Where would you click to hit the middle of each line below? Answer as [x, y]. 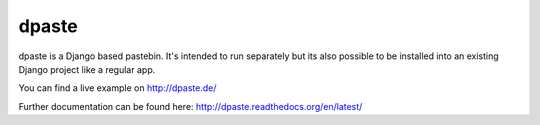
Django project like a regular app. [87, 69]
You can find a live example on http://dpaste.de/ [117, 88]
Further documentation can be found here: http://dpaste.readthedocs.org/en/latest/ [190, 106]
